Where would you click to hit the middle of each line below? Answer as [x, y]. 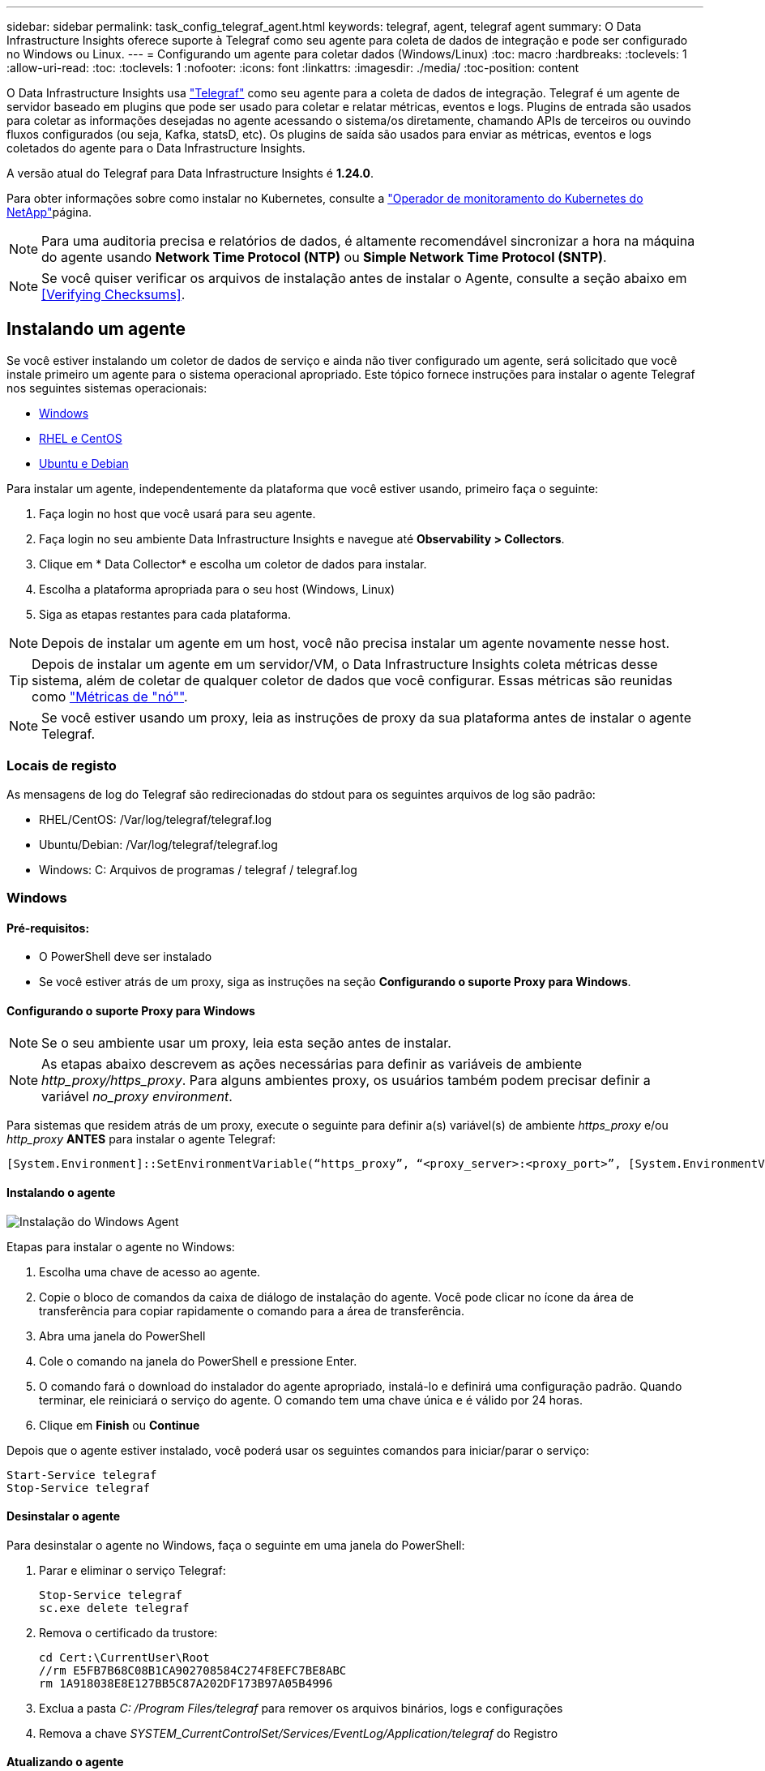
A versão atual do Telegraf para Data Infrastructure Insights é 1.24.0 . [190, 173]
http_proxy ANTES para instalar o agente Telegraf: [141, 1139]
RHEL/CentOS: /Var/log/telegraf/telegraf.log [156, 819]
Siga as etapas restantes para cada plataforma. [165, 614]
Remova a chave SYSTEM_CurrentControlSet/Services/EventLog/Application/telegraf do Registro [299, 1733]
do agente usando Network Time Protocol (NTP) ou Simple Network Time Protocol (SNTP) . [324, 257]
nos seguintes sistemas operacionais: [107, 388]
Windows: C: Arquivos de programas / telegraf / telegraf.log [198, 869]
